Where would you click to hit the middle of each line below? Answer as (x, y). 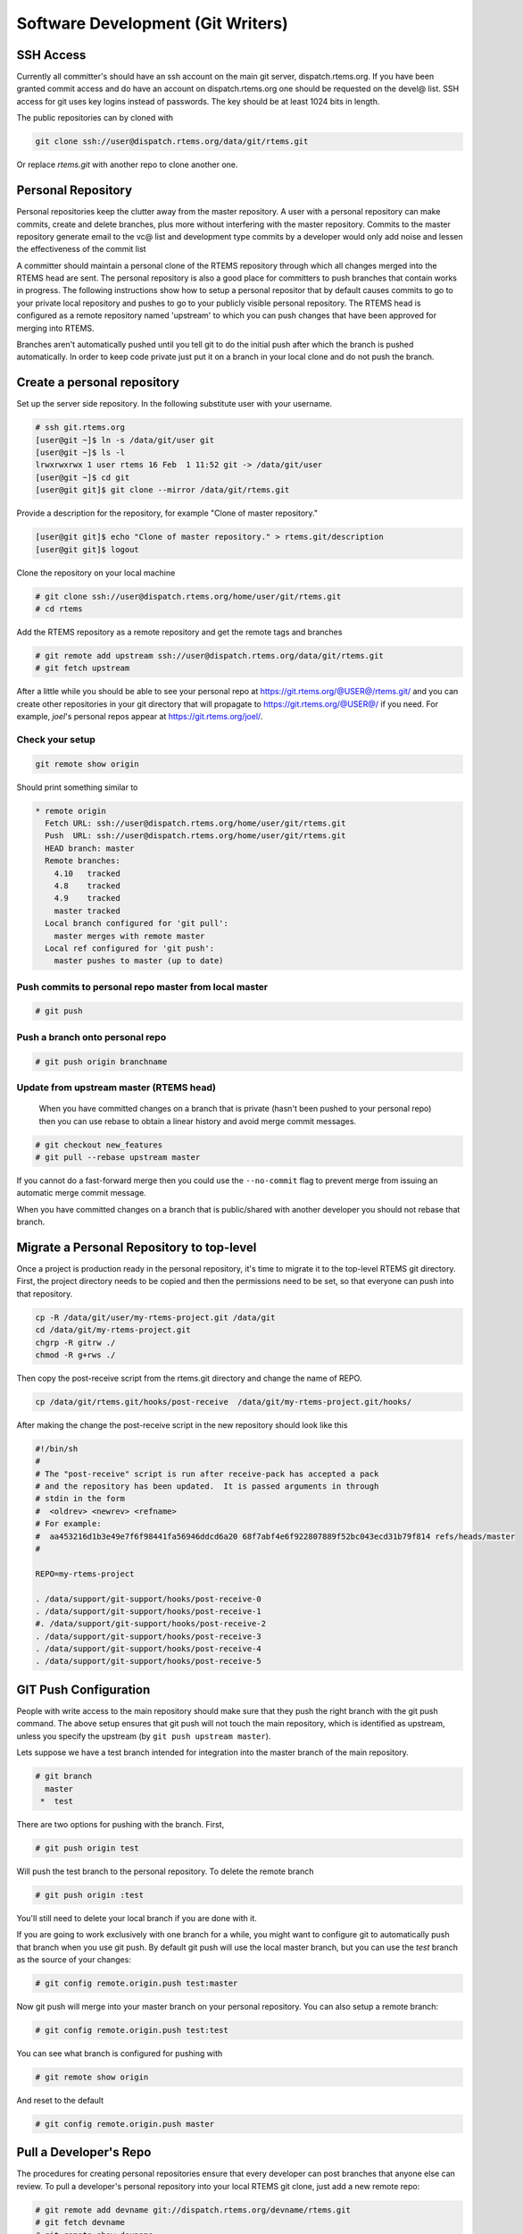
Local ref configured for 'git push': (129, 948)
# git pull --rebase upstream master (118, 1157)
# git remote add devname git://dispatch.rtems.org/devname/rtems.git (193, 2210)
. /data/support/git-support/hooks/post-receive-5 (149, 1661)
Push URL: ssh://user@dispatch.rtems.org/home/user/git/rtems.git (195, 836)
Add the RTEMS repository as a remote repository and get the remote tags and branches (179, 632)
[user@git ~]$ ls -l (80, 453)
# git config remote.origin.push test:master (137, 1983)
